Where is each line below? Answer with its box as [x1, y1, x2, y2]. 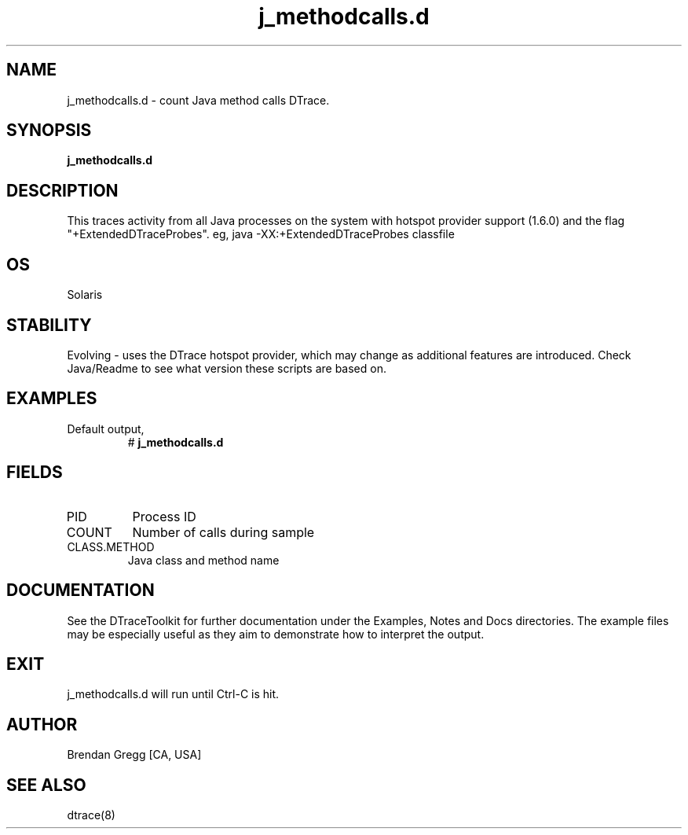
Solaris [67, 288, 103, 302]
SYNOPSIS [6, 120, 92, 141]
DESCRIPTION [6, 180, 119, 200]
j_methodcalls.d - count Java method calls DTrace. [67, 93, 330, 107]
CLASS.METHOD [67, 539, 155, 554]
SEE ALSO [6, 774, 86, 795]
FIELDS [6, 462, 63, 483]
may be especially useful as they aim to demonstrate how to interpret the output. [67, 627, 485, 641]
